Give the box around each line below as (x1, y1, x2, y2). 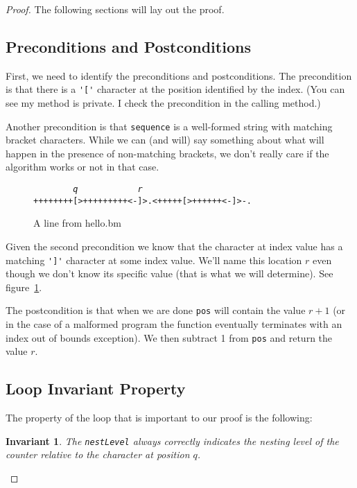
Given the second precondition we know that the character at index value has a (6, 238, 343, 253)
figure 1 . (6, 279, 42, 294)
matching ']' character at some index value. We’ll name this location (6, 252, 302, 267)
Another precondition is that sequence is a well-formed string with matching (6, 119, 333, 133)
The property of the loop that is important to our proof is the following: (6, 410, 313, 425)
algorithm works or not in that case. (6, 159, 159, 174)
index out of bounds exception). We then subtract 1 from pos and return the (6, 330, 333, 345)
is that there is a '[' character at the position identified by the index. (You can (6, 82, 345, 96)
